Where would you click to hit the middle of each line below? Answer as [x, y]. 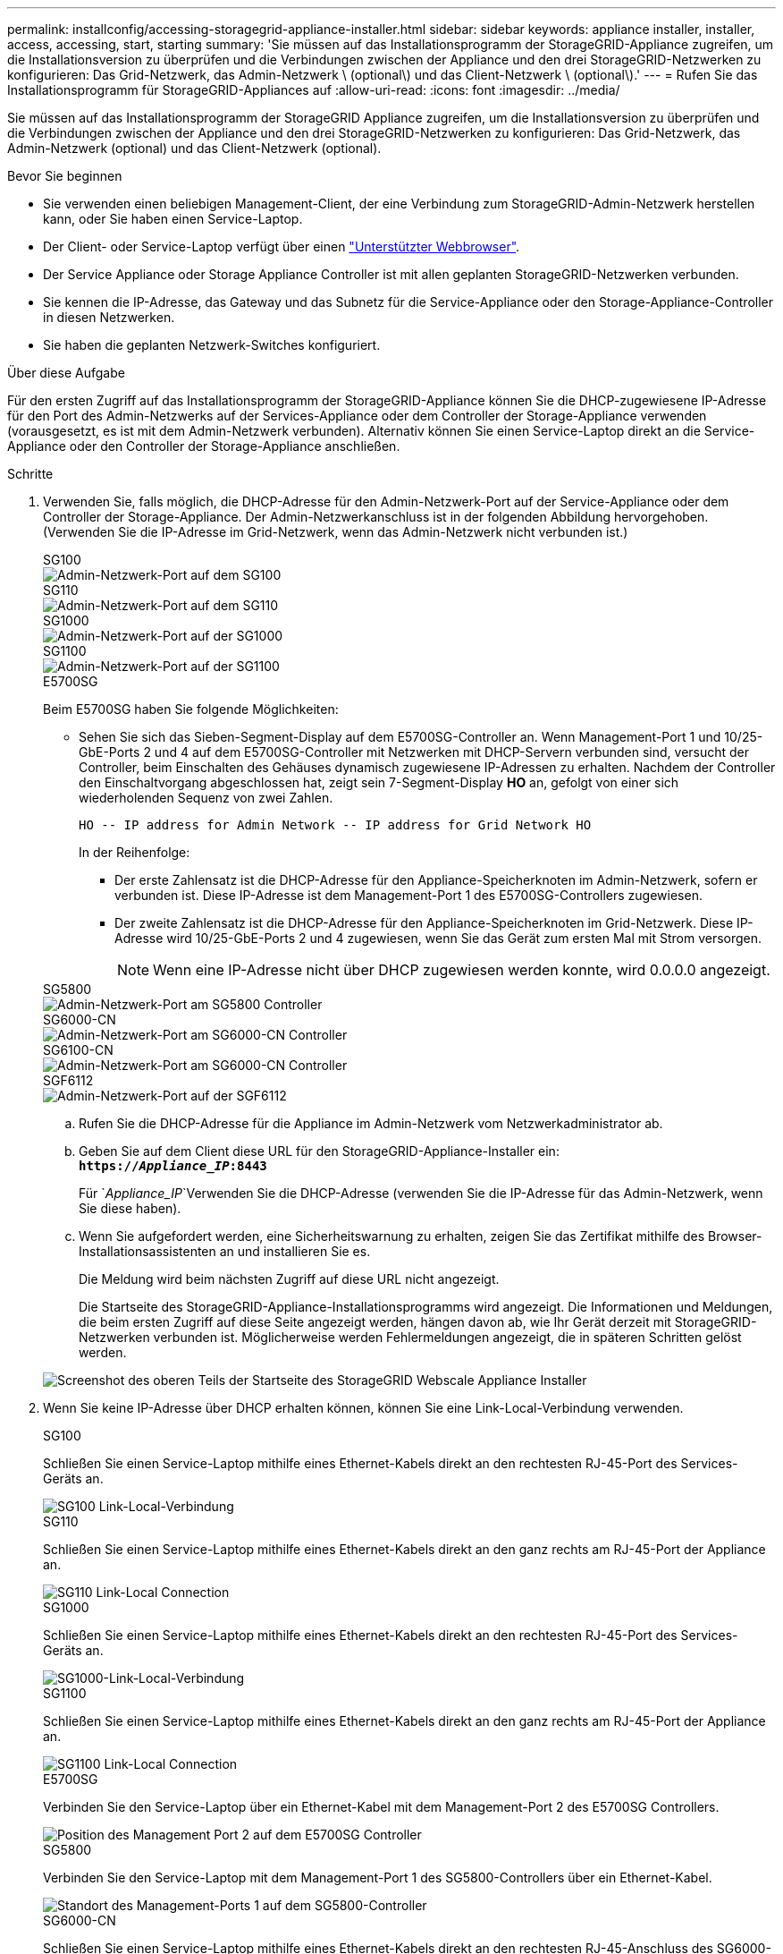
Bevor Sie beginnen [65, 176]
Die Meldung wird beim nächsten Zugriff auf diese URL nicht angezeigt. [289, 1279]
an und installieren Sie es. [295, 1251]
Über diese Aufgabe [66, 373]
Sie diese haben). [130, 1208]
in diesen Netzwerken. [109, 317]
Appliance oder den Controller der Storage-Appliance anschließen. [204, 446]
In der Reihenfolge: [135, 852]
